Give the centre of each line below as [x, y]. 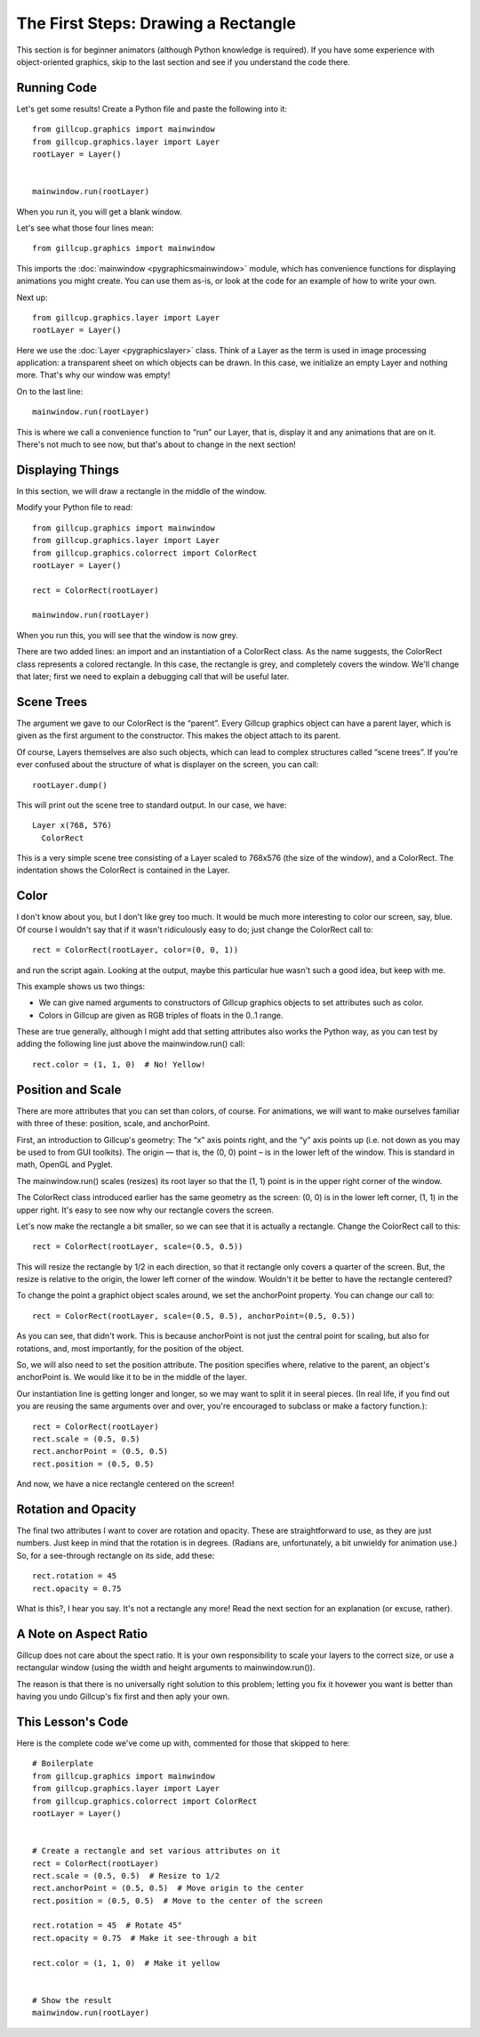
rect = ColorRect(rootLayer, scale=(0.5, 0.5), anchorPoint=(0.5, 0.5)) [194, 1316]
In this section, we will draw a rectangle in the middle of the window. [141, 491]
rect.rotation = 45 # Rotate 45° [107, 1926]
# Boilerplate [63, 1764]
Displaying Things [68, 470]
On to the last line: [50, 391]
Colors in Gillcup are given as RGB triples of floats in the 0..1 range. [161, 1015]
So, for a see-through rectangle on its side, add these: [116, 1555]
